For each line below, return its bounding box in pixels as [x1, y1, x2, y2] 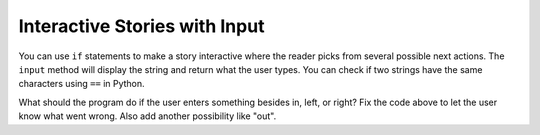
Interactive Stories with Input [18, 15, 265, 37]
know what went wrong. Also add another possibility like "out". [18, 110, 277, 122]
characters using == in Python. [18, 78, 145, 90]
